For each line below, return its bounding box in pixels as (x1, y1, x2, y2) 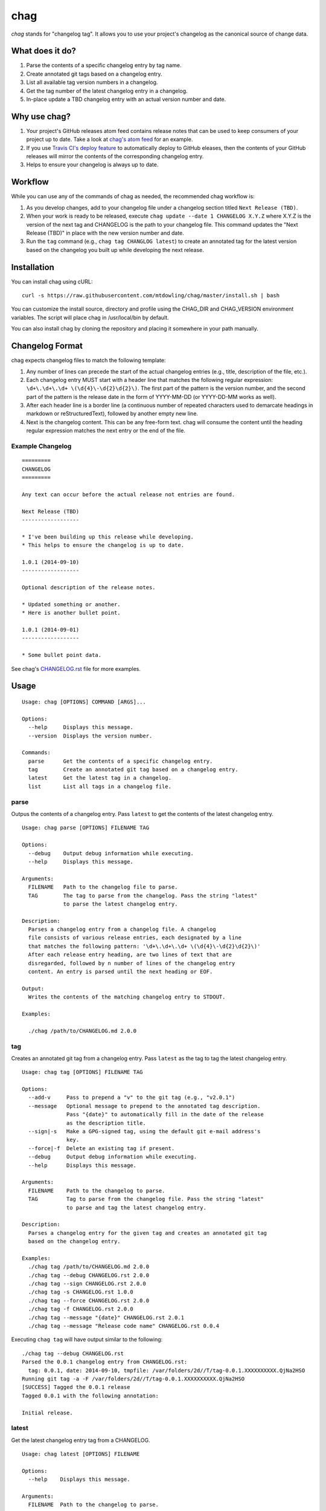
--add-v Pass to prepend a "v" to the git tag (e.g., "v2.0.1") (28, 1094, 235, 1101)
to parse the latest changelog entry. (63, 901, 178, 907)
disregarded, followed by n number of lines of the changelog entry (28, 960, 235, 966)
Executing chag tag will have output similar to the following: (11, 1336, 163, 1343)
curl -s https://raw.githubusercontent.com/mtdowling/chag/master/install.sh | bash (22, 292, 280, 299)
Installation (11, 262, 54, 272)
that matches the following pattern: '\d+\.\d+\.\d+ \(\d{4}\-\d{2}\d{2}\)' (28, 943, 261, 950)
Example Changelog (11, 442, 72, 450)
